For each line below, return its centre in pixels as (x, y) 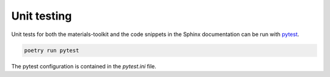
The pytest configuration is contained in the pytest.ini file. (84, 66)
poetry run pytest (52, 50)
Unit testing (42, 16)
